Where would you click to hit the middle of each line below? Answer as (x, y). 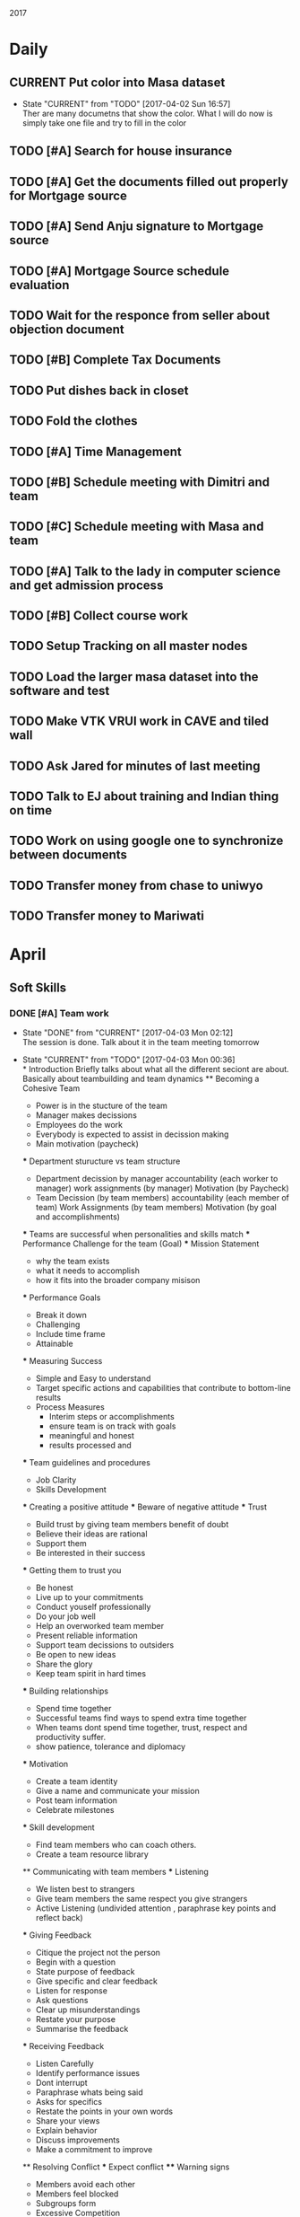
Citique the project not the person (98, 1953)
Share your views (68, 2121)
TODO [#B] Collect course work (99, 616)
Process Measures (70, 1407)
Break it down (61, 1315)
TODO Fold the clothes (73, 421)
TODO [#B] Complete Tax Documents (115, 360)
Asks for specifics (69, 2102)
